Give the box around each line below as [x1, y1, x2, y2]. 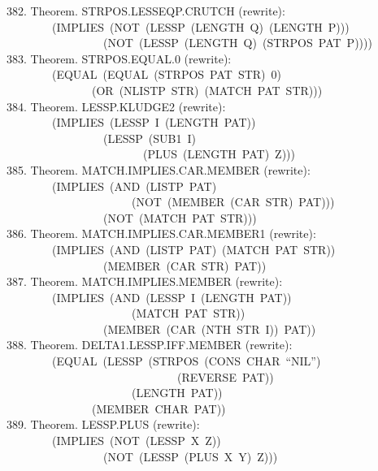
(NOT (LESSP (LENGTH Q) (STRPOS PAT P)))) [102, 34, 372, 51]
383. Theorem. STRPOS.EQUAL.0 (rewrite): [7, 50, 232, 67]
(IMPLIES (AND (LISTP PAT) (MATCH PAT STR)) [51, 240, 336, 257]
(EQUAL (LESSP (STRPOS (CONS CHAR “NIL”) [51, 352, 321, 369]
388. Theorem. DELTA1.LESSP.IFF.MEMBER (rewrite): [7, 336, 293, 353]
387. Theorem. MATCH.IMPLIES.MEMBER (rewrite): [7, 273, 283, 290]
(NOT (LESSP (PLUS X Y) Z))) [102, 447, 278, 465]
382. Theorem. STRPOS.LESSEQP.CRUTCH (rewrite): [7, 2, 285, 19]
